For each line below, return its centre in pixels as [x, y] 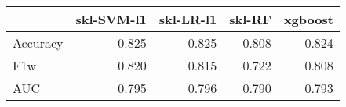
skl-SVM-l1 [111, 19]
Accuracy [38, 43]
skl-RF [250, 19]
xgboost [308, 19]
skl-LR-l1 [188, 19]
